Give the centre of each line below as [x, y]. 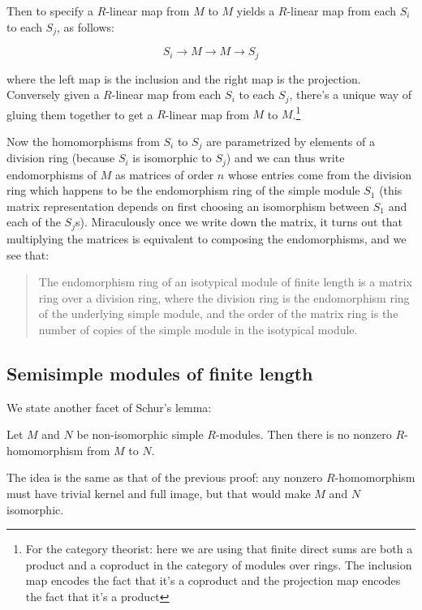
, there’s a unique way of [351, 95]
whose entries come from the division [320, 174]
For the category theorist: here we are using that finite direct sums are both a [219, 549]
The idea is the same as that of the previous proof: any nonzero [165, 477]
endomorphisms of [52, 174]
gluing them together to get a [80, 114]
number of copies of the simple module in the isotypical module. [198, 329]
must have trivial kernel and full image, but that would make [159, 494]
